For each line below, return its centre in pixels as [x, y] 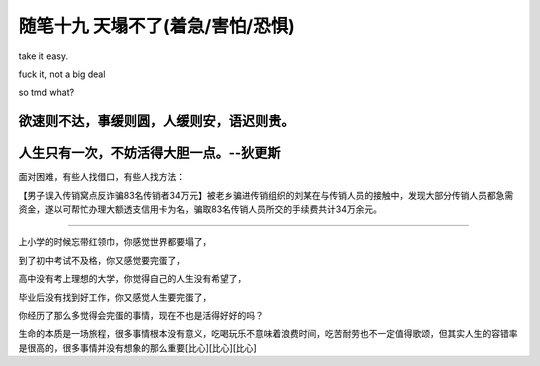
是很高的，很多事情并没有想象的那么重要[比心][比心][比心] [137, 347]
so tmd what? [46, 92]
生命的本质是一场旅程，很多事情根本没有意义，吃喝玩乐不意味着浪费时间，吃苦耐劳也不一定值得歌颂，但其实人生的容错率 [268, 334]
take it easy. [43, 56]
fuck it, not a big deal [62, 74]
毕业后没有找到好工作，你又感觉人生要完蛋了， [115, 297]
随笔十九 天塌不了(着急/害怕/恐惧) [156, 26]
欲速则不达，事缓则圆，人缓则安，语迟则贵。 [156, 121]
